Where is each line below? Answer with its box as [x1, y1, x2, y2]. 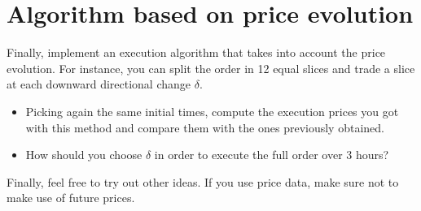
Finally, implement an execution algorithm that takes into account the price [7, 44, 386, 61]
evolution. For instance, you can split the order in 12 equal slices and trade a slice [7, 59, 415, 76]
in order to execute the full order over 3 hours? [154, 146, 389, 163]
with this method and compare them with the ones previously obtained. [25, 118, 384, 136]
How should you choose [25, 146, 143, 163]
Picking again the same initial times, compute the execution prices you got [25, 102, 399, 119]
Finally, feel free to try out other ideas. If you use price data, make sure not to [7, 173, 399, 190]
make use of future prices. [7, 189, 135, 206]
